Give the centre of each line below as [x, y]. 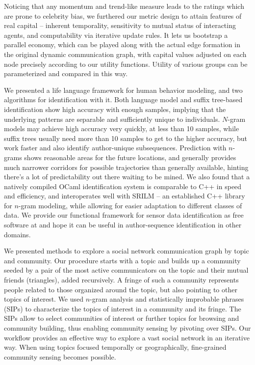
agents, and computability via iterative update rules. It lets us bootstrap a [116, 35]
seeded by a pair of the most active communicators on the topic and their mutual [126, 270]
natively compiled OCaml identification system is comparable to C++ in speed [123, 186]
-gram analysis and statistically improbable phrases [167, 299]
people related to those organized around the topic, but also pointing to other [121, 289]
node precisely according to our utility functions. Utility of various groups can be [126, 64]
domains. [17, 234]
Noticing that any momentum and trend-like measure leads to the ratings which [124, 6]
